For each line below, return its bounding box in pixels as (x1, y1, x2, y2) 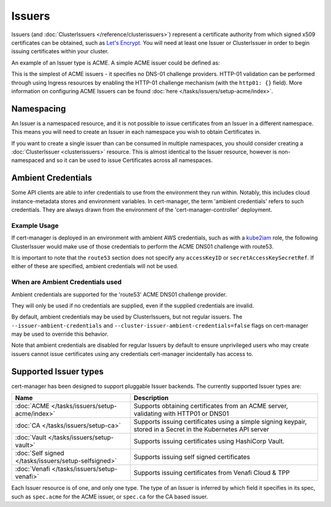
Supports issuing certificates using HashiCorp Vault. (134, 437, 285, 446)
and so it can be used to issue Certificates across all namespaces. (45, 157, 213, 164)
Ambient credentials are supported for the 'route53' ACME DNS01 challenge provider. (11, 290, 227, 298)
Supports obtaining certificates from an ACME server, (134, 402, 288, 411)
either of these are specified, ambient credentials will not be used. (11, 263, 179, 270)
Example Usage (11, 221, 59, 230)
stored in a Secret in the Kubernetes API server (134, 425, 270, 434)
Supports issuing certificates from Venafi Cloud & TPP (134, 468, 291, 477)
